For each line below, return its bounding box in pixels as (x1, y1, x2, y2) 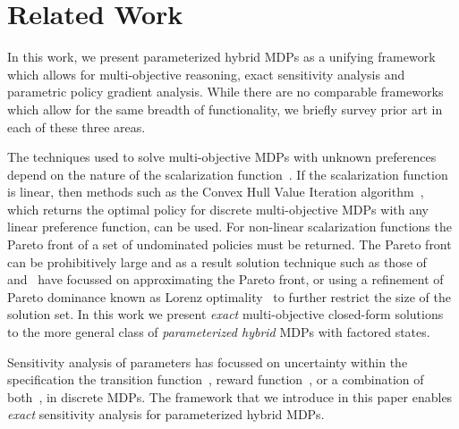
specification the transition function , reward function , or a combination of (7, 370, 424, 389)
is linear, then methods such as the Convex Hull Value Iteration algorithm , (7, 182, 424, 201)
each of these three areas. (7, 117, 146, 136)
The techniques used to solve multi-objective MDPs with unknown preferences (7, 147, 437, 166)
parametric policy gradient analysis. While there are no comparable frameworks (7, 82, 444, 101)
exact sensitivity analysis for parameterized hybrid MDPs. (7, 405, 325, 424)
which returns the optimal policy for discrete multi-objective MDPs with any (7, 199, 429, 218)
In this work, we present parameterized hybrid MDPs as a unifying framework (7, 47, 436, 66)
